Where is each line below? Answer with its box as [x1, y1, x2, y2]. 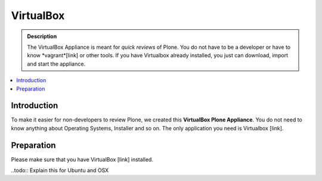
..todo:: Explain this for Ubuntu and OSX [11, 167, 109, 174]
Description [27, 33, 57, 40]
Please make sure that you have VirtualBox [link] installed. [11, 155, 153, 163]
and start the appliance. [27, 60, 86, 67]
